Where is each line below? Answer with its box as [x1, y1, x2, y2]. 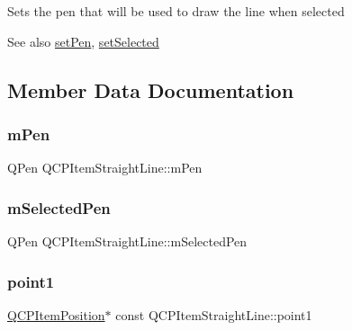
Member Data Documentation [7, 76, 294, 103]
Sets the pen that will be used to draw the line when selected [7, 2, 345, 20]
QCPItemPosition [7, 305, 105, 324]
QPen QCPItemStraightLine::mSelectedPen [7, 232, 248, 250]
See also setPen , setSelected [7, 31, 159, 50]
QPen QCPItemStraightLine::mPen [7, 158, 203, 177]
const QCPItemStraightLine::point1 [115, 305, 312, 324]
